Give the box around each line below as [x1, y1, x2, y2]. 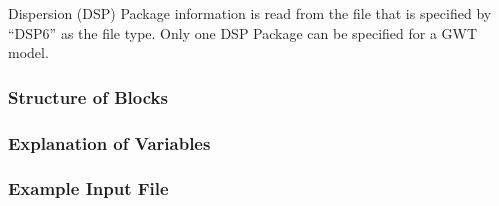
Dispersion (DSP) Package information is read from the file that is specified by [8, 3, 492, 23]
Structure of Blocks [8, 84, 168, 109]
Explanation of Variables [8, 130, 211, 155]
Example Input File [8, 176, 169, 201]
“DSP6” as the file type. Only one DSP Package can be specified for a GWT [8, 22, 478, 43]
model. [8, 42, 49, 63]
